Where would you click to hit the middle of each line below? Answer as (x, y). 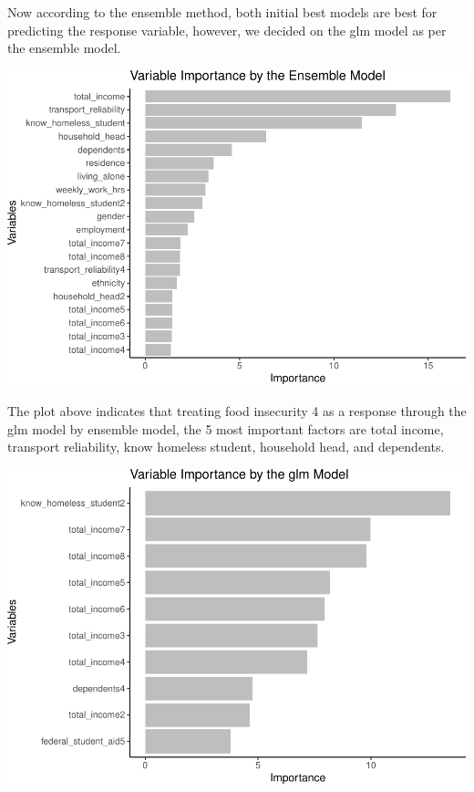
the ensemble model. (64, 48)
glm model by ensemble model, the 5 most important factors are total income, (226, 428)
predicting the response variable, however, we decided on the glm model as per (227, 30)
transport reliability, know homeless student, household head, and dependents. (226, 447)
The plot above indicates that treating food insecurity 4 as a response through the (237, 411)
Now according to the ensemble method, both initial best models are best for (222, 12)
